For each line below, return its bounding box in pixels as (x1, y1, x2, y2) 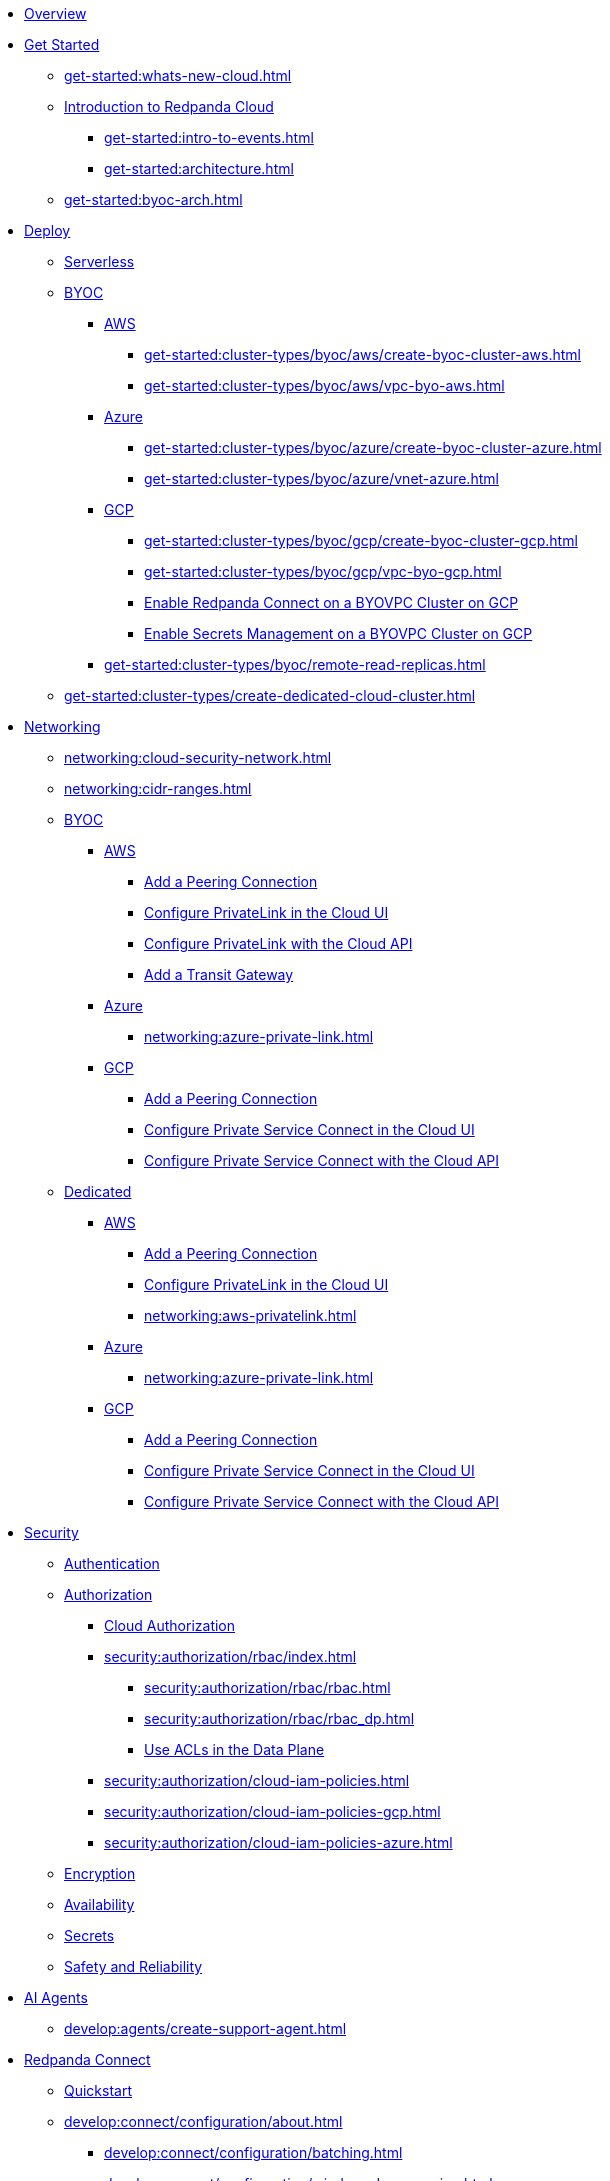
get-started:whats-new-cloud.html (64, 67, 292, 84)
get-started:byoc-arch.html (64, 191, 243, 208)
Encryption (64, 1865, 136, 1882)
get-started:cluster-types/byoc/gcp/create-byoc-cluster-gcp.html (144, 532, 578, 549)
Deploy (24, 222, 71, 239)
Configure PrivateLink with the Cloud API (144, 935, 413, 952)
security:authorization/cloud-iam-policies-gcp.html (104, 1803, 441, 1820)
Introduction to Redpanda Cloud (64, 98, 274, 115)
